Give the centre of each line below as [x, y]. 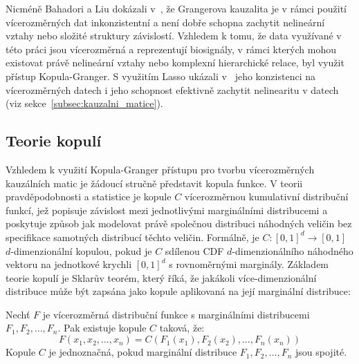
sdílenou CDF [194, 250]
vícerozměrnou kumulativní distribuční [266, 197]
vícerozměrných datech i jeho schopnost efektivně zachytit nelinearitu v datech [172, 89]
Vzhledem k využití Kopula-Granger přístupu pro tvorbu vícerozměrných [160, 169]
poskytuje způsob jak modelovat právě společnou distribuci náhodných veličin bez [179, 223]
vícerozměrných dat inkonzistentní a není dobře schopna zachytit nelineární [165, 22]
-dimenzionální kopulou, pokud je [81, 250]
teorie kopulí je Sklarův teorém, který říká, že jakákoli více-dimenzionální [161, 277]
